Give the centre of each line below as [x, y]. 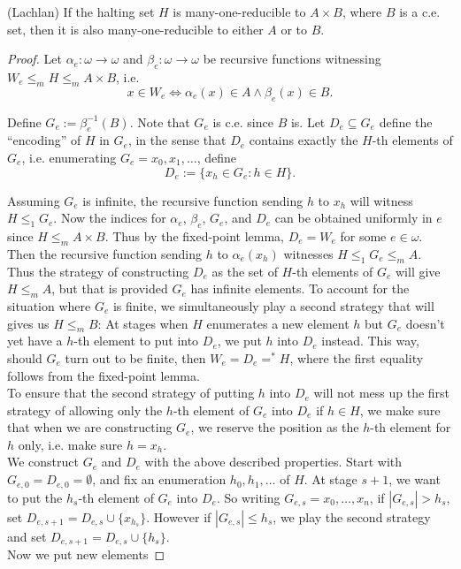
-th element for [411, 427]
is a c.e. [420, 11]
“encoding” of [44, 140]
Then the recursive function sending [104, 253]
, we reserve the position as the [275, 427]
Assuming [34, 200]
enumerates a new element [278, 323]
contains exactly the [303, 140]
